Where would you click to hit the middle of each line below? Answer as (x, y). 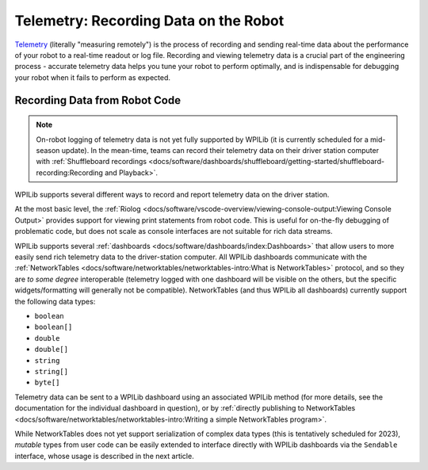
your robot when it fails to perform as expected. (92, 77)
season (48, 150)
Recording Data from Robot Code (98, 100)
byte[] (47, 383)
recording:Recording (69, 172)
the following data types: (55, 301)
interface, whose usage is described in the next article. (104, 456)
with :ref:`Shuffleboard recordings (91, 162)
